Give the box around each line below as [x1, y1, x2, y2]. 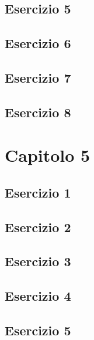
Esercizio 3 [5, 252, 71, 270]
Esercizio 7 [5, 68, 71, 86]
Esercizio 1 [5, 183, 71, 201]
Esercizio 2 [5, 217, 71, 236]
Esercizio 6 [5, 34, 71, 52]
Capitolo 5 [5, 143, 90, 167]
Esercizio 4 [5, 287, 71, 305]
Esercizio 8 [5, 103, 71, 121]
